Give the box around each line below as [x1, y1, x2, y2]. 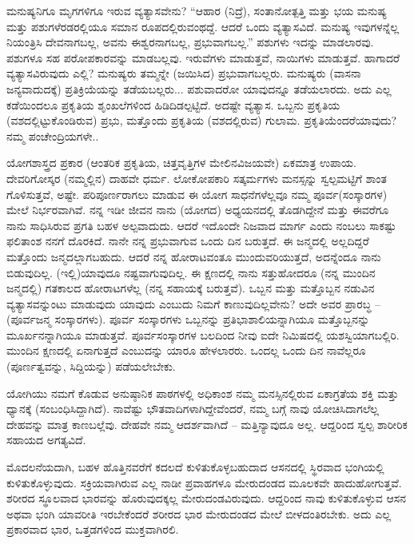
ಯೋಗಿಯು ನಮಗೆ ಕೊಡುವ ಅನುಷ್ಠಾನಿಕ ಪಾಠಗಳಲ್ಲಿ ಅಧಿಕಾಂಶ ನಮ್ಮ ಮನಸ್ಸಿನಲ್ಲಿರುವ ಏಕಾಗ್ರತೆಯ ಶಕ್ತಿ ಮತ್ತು [6, 384, 399, 401]
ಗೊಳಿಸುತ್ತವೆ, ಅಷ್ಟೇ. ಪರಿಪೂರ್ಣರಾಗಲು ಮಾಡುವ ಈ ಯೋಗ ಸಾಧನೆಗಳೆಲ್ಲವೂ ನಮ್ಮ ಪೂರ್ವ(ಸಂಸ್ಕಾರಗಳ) [6, 185, 388, 202]
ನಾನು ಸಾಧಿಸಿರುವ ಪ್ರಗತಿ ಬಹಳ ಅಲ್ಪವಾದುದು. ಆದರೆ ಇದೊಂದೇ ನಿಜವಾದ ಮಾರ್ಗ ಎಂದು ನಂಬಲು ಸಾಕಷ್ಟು [6, 216, 396, 233]
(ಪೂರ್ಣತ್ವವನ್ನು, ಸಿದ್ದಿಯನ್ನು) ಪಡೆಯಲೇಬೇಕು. [6, 358, 176, 375]
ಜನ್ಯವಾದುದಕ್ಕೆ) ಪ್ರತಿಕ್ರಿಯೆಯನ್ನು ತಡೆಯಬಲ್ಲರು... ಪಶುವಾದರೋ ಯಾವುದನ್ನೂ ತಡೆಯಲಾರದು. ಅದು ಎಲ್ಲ [6, 80, 392, 97]
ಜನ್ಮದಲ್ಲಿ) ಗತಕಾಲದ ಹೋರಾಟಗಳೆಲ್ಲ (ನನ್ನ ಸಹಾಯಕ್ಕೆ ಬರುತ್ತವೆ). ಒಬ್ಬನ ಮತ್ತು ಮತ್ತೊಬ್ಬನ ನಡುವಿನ [6, 280, 375, 296]
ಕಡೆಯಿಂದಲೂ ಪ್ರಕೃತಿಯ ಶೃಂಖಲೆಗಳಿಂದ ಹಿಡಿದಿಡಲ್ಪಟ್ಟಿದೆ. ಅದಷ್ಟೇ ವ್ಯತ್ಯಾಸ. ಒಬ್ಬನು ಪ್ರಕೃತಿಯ [6, 96, 340, 113]
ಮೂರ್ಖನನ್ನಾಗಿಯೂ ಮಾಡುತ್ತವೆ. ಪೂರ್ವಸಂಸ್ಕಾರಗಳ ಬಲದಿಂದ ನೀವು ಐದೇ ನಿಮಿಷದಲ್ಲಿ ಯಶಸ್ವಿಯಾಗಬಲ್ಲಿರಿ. [6, 326, 400, 343]
